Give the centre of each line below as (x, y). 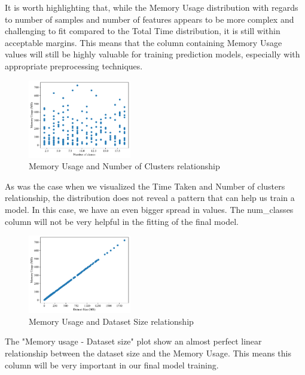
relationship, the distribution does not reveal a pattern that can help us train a (150, 198)
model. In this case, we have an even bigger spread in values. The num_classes (149, 209)
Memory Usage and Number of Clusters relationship (124, 166)
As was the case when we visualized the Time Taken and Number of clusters (145, 186)
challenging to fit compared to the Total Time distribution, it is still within (143, 31)
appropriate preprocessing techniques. (74, 65)
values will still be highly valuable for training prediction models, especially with (152, 54)
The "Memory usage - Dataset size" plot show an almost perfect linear (133, 341)
